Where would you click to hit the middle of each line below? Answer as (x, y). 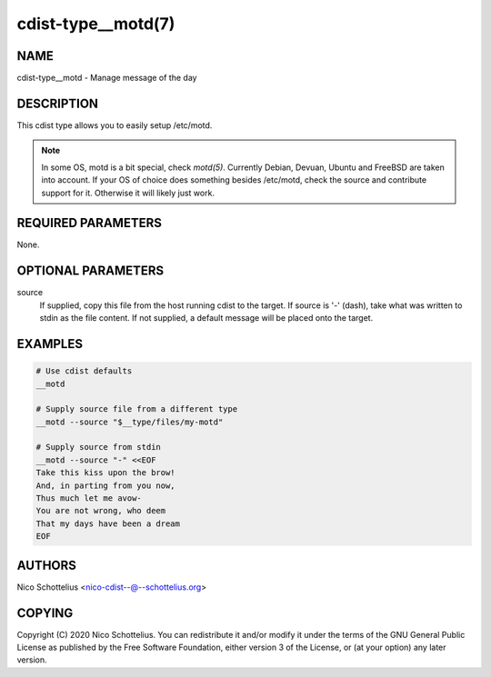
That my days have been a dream (108, 523)
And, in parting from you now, (106, 485)
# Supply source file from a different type (137, 409)
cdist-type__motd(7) (96, 24)
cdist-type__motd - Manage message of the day (107, 78)
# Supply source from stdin (98, 447)
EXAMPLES (50, 344)
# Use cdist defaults (84, 371)
